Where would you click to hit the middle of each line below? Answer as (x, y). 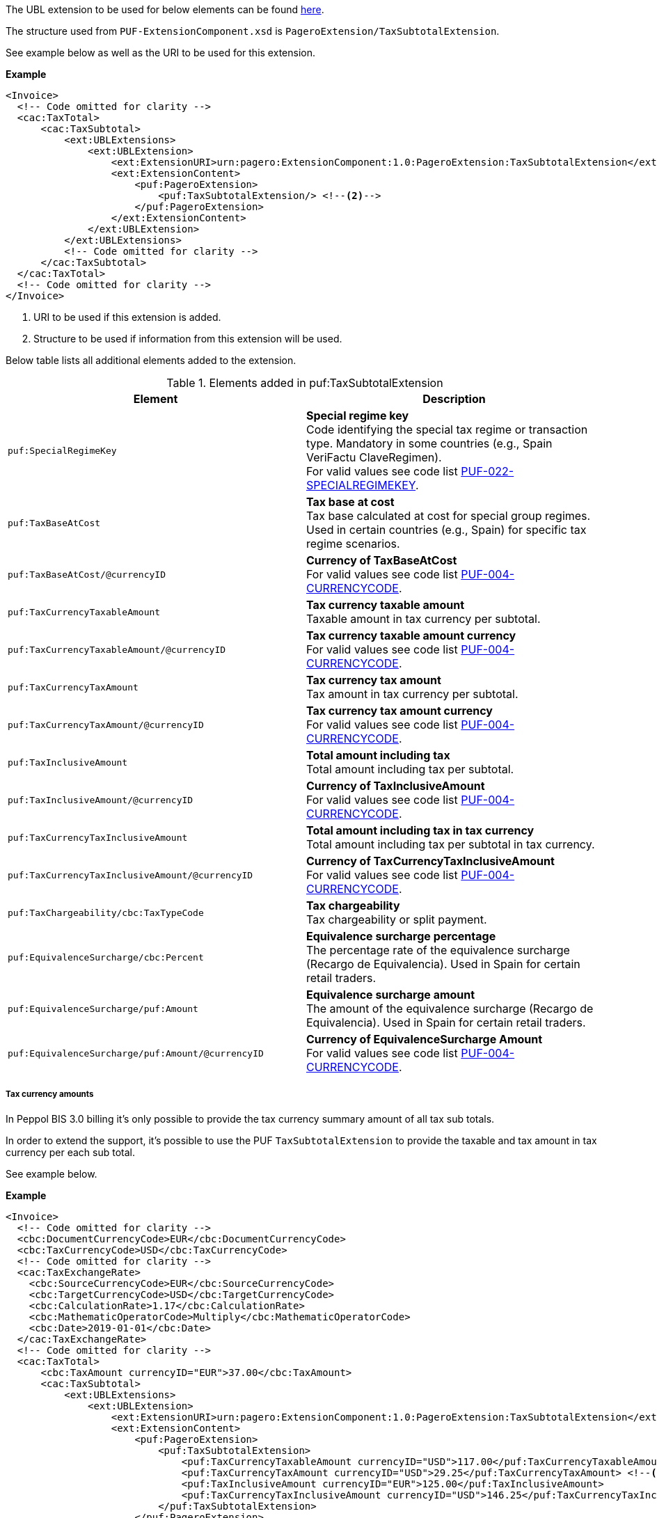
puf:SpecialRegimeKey (62, 450)
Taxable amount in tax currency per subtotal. (424, 619)
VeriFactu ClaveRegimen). (374, 457)
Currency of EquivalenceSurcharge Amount (425, 1039)
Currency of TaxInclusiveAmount (396, 786)
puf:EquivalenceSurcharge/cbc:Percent (106, 957)
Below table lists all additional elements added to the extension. (151, 360)
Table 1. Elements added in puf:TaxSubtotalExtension (305, 383)
